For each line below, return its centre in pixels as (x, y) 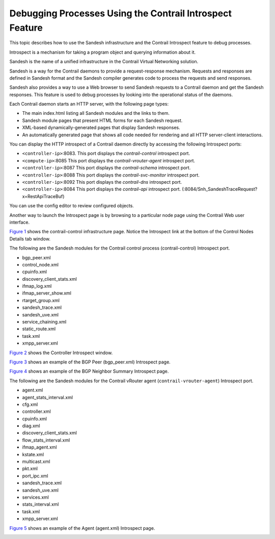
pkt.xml (30, 469)
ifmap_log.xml (37, 286)
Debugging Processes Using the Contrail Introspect (120, 13)
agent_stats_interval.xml (48, 397)
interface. (20, 222)
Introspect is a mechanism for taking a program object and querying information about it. (103, 52)
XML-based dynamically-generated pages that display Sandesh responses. (101, 128)
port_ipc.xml (35, 476)
